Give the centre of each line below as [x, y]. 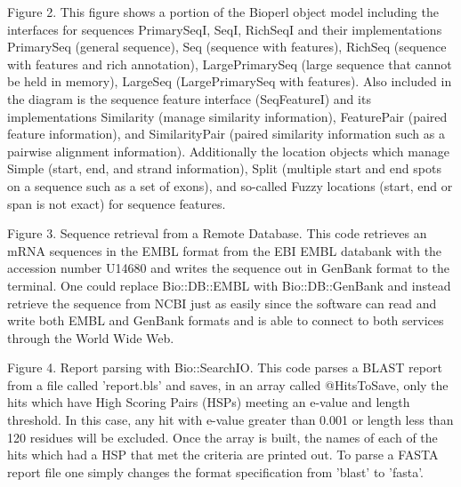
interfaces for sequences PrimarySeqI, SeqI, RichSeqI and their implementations [225, 29]
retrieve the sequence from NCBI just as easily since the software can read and [222, 303]
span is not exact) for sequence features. [117, 203]
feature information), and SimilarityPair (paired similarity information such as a [226, 134]
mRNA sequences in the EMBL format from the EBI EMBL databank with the [225, 250]
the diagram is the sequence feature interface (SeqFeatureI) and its [189, 98]
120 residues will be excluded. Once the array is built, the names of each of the [222, 437]
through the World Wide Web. [91, 337]
